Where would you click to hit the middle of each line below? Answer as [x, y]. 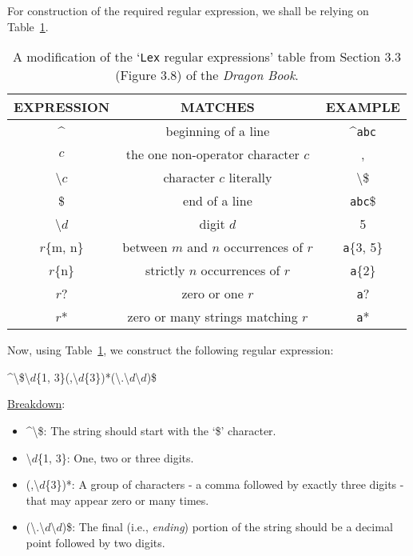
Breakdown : [36, 404]
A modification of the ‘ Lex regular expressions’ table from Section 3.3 [206, 57]
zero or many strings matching [212, 317]
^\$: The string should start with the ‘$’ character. [151, 430]
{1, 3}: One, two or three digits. [116, 457]
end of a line [218, 201]
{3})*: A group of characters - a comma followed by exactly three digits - [224, 484]
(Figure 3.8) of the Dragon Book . [207, 75]
